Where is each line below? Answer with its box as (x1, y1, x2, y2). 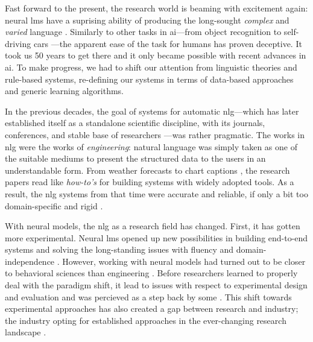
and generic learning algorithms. (5, 84, 124, 97)
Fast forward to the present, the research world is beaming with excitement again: (5, 2, 308, 14)
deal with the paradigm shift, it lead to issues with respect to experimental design (5, 279, 308, 291)
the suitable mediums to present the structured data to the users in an (5, 152, 266, 165)
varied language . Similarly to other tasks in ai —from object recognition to (5, 25, 282, 38)
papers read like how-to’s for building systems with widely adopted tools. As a (5, 176, 294, 188)
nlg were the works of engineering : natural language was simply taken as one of (5, 140, 297, 153)
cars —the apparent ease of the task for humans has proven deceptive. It (33, 37, 302, 49)
